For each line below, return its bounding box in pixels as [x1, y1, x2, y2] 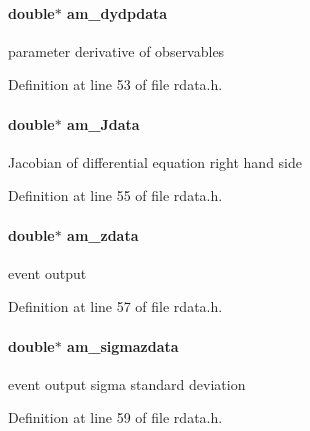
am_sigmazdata [67, 335, 179, 356]
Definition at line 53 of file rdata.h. [8, 74, 223, 95]
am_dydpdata [67, 2, 168, 23]
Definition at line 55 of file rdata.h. [8, 185, 223, 206]
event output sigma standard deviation [8, 373, 246, 394]
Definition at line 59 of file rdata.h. [8, 407, 223, 428]
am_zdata [67, 224, 139, 245]
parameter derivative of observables [8, 40, 225, 61]
